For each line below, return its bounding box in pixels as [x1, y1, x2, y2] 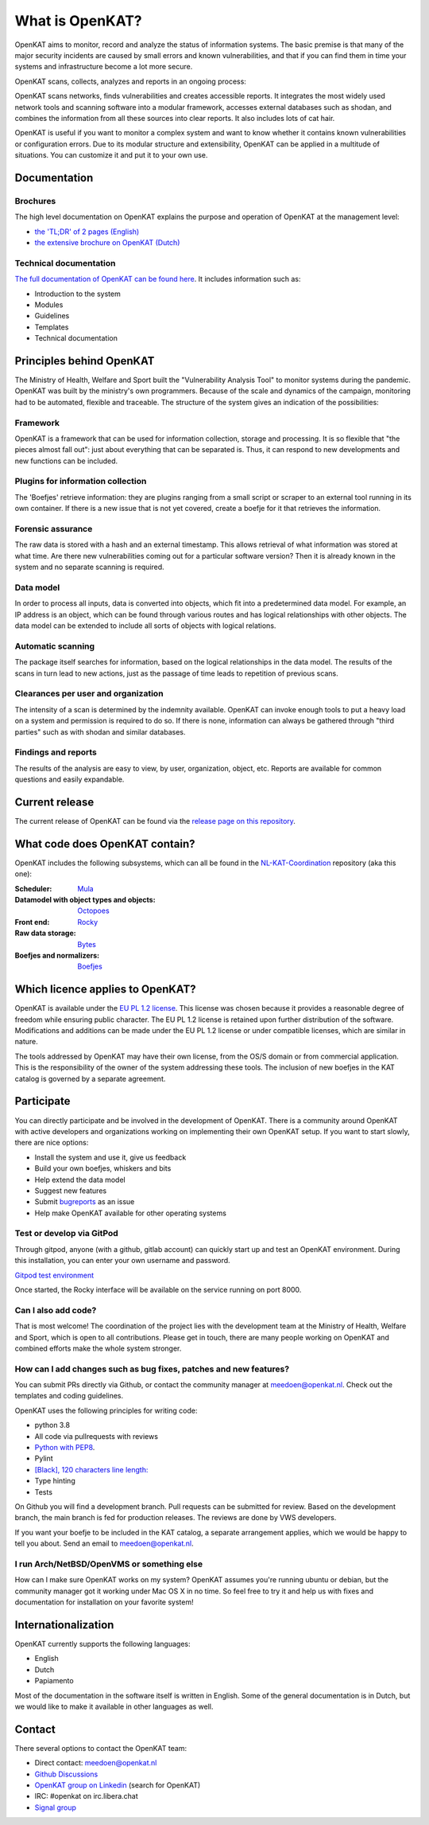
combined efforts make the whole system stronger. [14, 1343, 182, 1353]
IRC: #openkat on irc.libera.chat [34, 1792, 138, 1801]
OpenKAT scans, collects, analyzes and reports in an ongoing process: [14, 76, 246, 86]
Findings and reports [14, 747, 97, 758]
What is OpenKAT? [14, 12, 142, 29]
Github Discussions [34, 1769, 99, 1779]
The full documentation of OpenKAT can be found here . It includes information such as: [14, 275, 301, 284]
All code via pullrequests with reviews [34, 1431, 159, 1441]
